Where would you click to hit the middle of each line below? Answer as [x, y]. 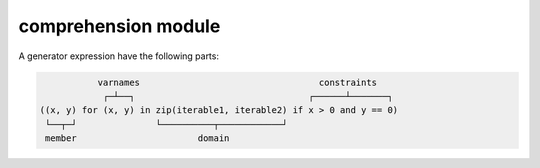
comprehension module [119, 26]
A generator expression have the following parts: [119, 56]
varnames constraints [237, 82]
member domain [137, 138]
